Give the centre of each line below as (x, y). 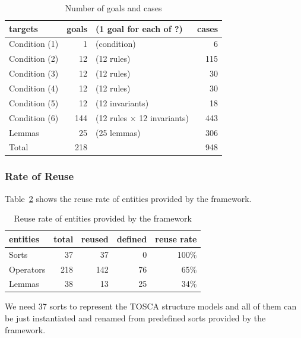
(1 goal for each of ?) (139, 28)
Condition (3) (34, 73)
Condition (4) (34, 88)
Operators (27, 269)
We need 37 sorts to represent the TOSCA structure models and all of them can (151, 306)
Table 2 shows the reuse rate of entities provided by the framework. (128, 198)
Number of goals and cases (113, 8)
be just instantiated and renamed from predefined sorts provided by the (135, 318)
